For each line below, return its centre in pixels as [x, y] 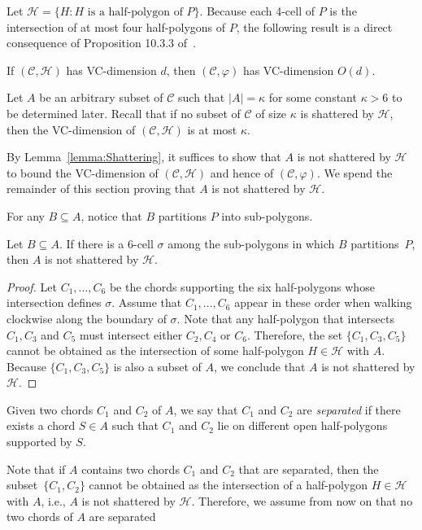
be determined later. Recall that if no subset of [124, 113]
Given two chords [50, 409]
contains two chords [131, 469]
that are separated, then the [309, 469]
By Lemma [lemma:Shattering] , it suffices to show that [144, 157]
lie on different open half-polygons [302, 425]
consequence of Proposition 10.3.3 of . [101, 43]
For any [26, 215]
